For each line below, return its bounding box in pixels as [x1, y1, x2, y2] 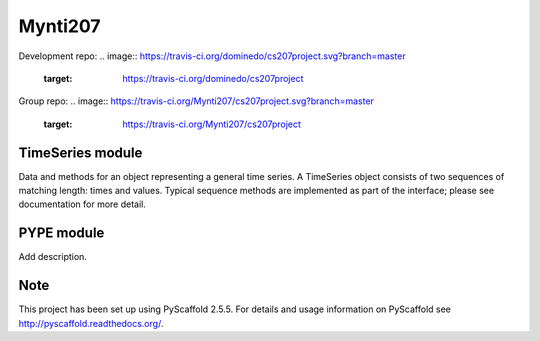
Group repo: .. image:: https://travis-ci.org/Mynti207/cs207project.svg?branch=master [18, 95, 375, 107]
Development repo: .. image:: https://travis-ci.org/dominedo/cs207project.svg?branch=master [18, 50, 406, 62]
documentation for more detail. [18, 198, 147, 210]
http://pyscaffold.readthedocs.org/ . [18, 317, 164, 329]
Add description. [18, 251, 87, 263]
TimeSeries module [18, 144, 143, 161]
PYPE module [18, 225, 105, 242]
